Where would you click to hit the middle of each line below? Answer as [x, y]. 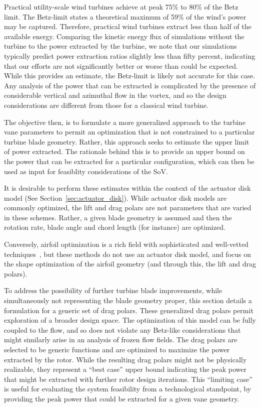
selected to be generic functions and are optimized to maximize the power [117, 349]
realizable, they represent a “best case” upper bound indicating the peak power [125, 369]
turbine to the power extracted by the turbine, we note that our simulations [120, 46]
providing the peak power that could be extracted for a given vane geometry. [122, 398]
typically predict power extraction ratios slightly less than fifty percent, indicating [130, 55]
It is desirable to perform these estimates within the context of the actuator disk [127, 188]
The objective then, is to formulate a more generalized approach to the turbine [125, 122]
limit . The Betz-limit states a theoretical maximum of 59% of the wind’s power [125, 16]
